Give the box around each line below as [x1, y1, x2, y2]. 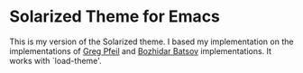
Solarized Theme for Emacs [9, 6, 221, 27]
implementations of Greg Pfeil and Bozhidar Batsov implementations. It [9, 45, 272, 56]
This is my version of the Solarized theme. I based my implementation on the [9, 36, 294, 47]
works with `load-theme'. [9, 55, 102, 66]
